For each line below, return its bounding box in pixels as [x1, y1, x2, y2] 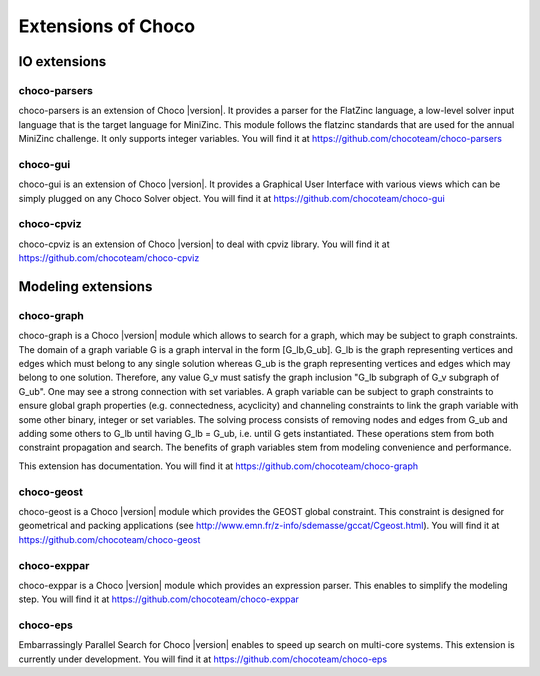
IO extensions [18, 53, 107, 70]
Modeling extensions [18, 278, 153, 295]
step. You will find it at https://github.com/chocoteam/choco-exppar [18, 593, 300, 605]
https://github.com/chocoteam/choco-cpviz [18, 252, 200, 264]
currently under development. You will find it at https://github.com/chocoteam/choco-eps [18, 653, 388, 665]
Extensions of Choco [18, 15, 195, 37]
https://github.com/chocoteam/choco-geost [18, 533, 201, 545]
